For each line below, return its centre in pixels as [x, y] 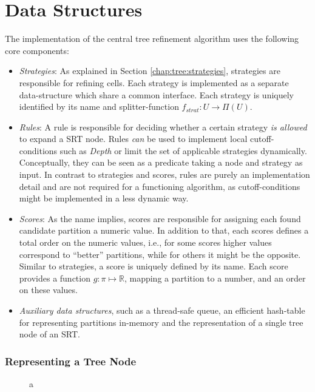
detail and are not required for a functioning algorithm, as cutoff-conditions [160, 186]
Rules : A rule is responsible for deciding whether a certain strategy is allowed [163, 127]
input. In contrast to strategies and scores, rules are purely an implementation [164, 174]
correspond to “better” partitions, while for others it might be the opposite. [160, 254]
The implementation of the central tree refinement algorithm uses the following [152, 39]
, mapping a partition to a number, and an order [215, 278]
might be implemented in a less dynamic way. [104, 198]
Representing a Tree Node [71, 361]
